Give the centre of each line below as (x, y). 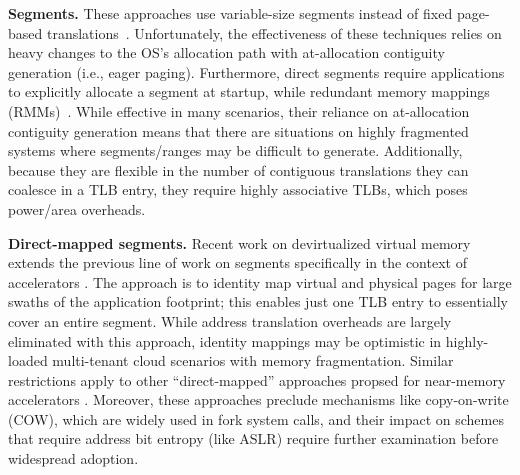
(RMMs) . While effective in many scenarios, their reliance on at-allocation (239, 110)
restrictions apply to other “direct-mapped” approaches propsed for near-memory (257, 379)
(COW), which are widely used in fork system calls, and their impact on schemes (256, 418)
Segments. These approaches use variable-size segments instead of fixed (230, 13)
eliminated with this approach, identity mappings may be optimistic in (225, 340)
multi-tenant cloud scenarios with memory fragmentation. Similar (253, 360)
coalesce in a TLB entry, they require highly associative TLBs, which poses (238, 189)
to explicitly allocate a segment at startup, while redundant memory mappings (249, 91)
